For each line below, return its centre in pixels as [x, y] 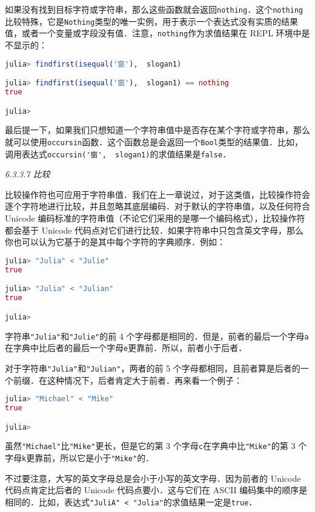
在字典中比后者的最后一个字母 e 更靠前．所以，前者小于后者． [126, 348]
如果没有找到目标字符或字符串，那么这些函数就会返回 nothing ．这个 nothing [154, 9]
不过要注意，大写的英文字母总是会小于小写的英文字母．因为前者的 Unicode [153, 478]
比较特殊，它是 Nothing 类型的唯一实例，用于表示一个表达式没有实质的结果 [152, 21]
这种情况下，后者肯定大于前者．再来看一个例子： [144, 380]
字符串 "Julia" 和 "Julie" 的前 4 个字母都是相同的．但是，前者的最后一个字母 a [157, 336]
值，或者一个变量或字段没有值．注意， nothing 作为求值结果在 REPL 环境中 [153, 33]
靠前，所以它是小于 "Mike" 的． [94, 458]
